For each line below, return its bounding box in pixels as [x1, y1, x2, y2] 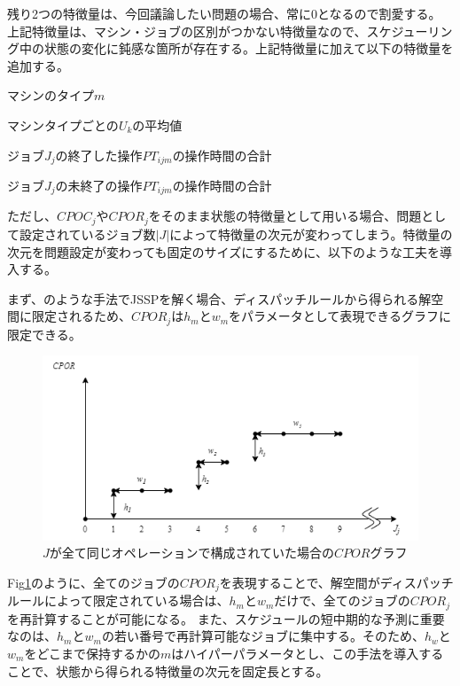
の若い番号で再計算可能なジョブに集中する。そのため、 [101, 627, 425, 645]
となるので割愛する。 [317, 4, 441, 22]
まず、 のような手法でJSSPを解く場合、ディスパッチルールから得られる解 [7, 289, 432, 308]
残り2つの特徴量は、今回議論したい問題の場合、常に [7, 4, 311, 22]
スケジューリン [366, 21, 453, 40]
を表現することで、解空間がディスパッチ [219, 573, 454, 591]
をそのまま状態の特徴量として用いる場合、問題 [148, 207, 422, 225]
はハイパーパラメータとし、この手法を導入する [171, 644, 444, 663]
